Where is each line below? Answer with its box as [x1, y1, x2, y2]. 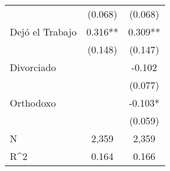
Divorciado [10, 60, 56, 74]
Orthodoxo [10, 96, 56, 110]
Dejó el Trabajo [10, 25, 77, 39]
